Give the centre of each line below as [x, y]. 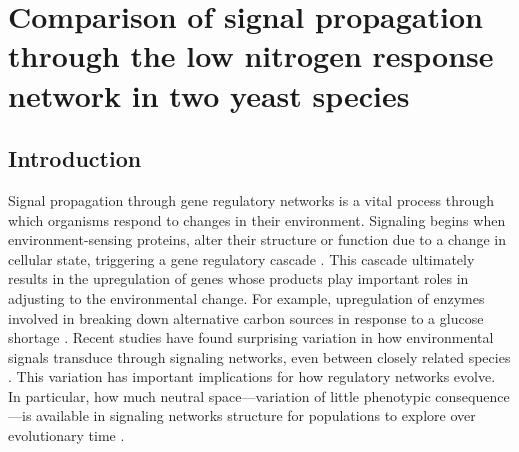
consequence [472, 395]
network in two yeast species [209, 94]
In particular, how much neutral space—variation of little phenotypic [219, 395]
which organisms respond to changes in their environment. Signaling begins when [257, 219]
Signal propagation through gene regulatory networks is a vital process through [251, 199]
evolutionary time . [66, 435]
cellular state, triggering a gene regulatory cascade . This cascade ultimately [241, 258]
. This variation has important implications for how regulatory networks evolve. [252, 376]
